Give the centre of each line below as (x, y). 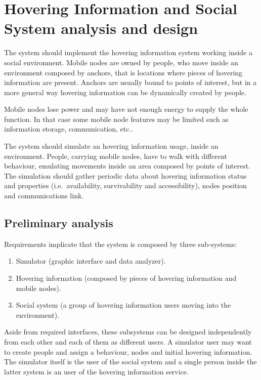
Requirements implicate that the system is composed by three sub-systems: (121, 244)
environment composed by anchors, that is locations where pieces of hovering (123, 72)
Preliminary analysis (59, 223)
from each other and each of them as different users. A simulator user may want (128, 341)
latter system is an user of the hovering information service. (96, 371)
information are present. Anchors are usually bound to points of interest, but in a (130, 82)
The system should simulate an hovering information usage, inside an (111, 146)
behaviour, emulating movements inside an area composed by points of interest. (127, 166)
